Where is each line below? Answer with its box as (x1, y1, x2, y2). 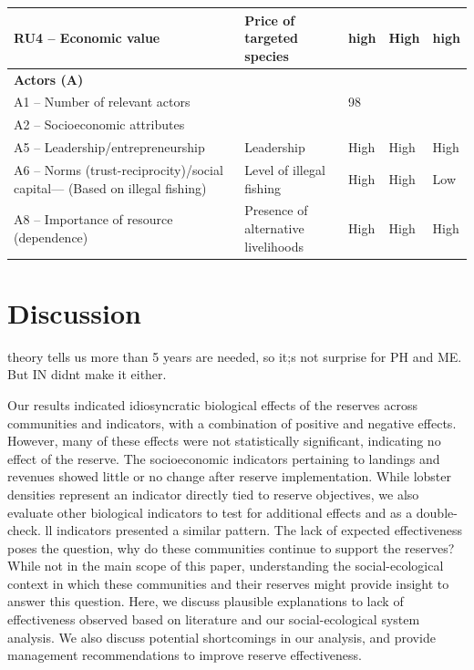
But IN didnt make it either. (7, 365, 167, 384)
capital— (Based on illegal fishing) (14, 178, 207, 197)
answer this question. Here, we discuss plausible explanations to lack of (7, 592, 404, 611)
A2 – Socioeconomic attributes (14, 115, 185, 134)
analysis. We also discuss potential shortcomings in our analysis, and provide (7, 627, 436, 646)
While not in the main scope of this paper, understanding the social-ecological (7, 556, 444, 575)
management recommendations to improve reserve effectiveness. (7, 645, 362, 665)
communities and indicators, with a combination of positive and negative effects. (7, 413, 457, 432)
